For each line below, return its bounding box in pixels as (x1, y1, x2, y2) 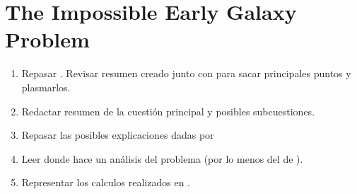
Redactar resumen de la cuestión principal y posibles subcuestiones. (21, 103, 315, 118)
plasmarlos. (21, 79, 71, 94)
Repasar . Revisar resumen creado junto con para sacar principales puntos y (21, 66, 351, 81)
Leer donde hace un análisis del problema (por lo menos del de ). (21, 151, 303, 166)
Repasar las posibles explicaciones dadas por (21, 127, 214, 142)
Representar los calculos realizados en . (21, 175, 191, 190)
